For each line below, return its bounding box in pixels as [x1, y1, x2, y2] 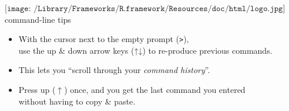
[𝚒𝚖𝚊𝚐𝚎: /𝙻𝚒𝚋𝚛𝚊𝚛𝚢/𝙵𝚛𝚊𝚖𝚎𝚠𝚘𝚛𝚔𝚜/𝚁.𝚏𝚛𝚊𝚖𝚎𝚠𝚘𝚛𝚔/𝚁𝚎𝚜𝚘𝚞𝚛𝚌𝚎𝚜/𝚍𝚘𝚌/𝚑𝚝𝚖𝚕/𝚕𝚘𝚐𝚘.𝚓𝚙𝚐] [5, 5, 285, 13]
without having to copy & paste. [18, 95, 136, 107]
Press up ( [18, 84, 56, 96]
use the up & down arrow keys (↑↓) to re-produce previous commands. [18, 44, 273, 56]
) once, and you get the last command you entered [64, 84, 246, 96]
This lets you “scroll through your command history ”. [18, 64, 210, 76]
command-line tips [5, 13, 71, 25]
